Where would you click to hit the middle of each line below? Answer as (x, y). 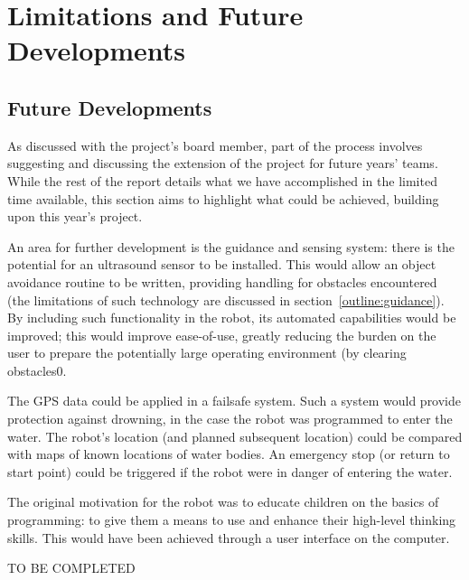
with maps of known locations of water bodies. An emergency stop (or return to (229, 454)
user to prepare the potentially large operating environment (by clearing (207, 353)
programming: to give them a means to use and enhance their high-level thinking (232, 520)
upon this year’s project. (75, 216)
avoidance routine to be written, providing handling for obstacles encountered (222, 281)
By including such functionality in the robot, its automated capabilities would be (232, 318)
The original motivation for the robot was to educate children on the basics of (223, 502)
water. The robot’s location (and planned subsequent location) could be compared (235, 436)
